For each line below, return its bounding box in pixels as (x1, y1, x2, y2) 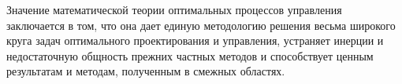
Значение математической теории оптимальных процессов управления (6, 2, 342, 17)
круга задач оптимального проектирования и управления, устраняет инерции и (6, 32, 384, 49)
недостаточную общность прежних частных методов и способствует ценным (6, 47, 374, 64)
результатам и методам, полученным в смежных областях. (6, 63, 285, 79)
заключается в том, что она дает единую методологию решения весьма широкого (6, 16, 396, 33)
